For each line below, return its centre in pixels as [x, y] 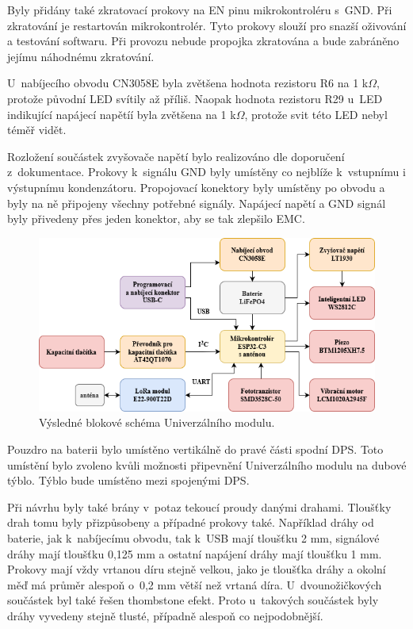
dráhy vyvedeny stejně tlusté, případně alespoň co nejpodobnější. [165, 616]
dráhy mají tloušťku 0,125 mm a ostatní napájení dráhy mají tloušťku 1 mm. [195, 553]
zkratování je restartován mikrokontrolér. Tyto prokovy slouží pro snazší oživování [207, 25]
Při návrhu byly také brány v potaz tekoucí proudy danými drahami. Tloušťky [199, 506]
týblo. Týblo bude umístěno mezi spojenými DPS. [128, 480]
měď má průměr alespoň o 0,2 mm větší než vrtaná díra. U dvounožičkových [195, 584]
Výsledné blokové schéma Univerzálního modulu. [157, 422]
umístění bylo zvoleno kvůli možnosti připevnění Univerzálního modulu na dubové [207, 464]
